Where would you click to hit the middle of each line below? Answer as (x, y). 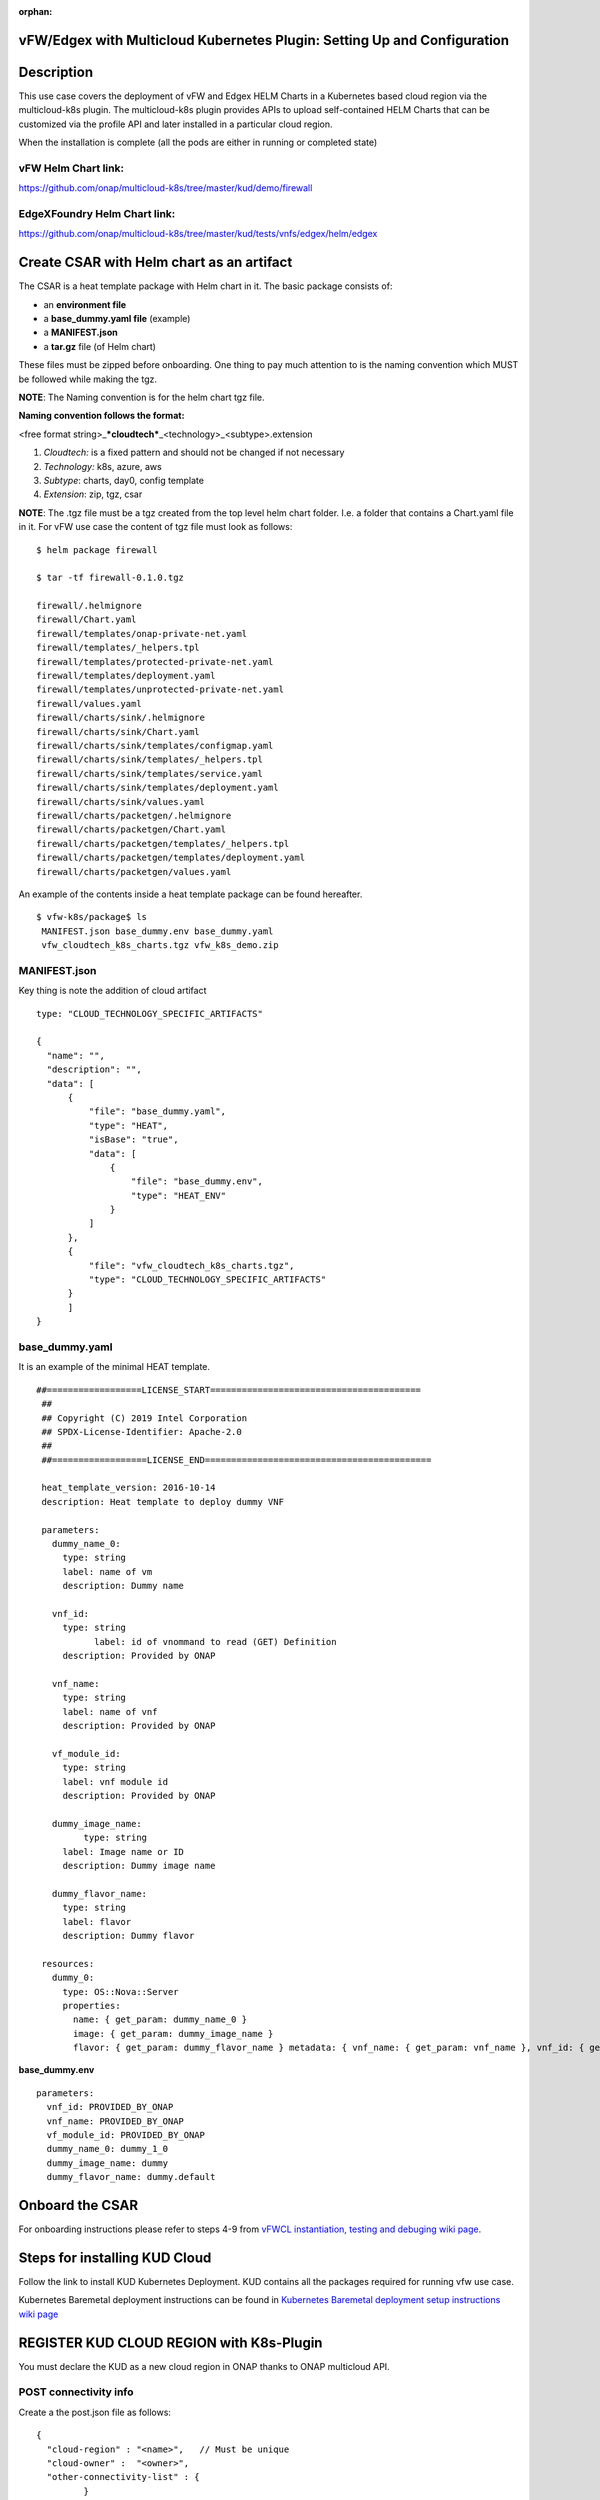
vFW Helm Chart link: (71, 168)
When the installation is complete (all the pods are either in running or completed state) (198, 142)
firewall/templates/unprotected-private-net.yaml (160, 689)
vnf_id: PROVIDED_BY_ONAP (110, 2107)
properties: (91, 2005)
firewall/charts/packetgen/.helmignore (134, 815)
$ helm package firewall (97, 549)
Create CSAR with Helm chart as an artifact (155, 262)
